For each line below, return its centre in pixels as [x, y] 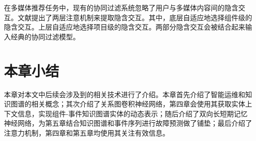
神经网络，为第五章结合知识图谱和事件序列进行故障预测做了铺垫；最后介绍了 [128, 123]
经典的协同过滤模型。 [45, 36]
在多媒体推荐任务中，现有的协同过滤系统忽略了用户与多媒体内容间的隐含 [121, 7]
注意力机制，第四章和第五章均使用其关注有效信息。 [87, 132]
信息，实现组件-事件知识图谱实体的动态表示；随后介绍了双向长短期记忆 [132, 113]
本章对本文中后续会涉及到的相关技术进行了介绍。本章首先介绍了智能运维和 [125, 94]
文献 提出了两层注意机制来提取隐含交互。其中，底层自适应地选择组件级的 [135, 17]
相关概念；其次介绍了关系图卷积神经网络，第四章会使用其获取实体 [138, 104]
